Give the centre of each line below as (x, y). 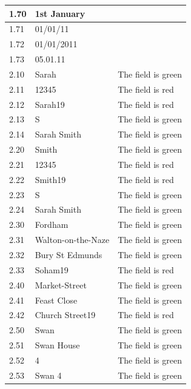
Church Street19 (65, 315)
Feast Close (56, 300)
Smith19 (50, 179)
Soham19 (52, 269)
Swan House (57, 345)
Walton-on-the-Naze (72, 240)
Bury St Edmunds (69, 254)
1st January (60, 13)
